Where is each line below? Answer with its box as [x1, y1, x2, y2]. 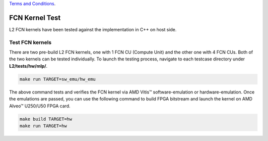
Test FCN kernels [9, 39, 52, 46]
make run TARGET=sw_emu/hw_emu [19, 76, 96, 82]
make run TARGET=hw [19, 123, 67, 129]
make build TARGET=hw [19, 116, 72, 122]
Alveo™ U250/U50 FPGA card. [9, 103, 70, 109]
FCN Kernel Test [9, 13, 61, 22]
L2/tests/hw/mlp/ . [9, 63, 48, 69]
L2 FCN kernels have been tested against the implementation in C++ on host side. [9, 26, 177, 32]
